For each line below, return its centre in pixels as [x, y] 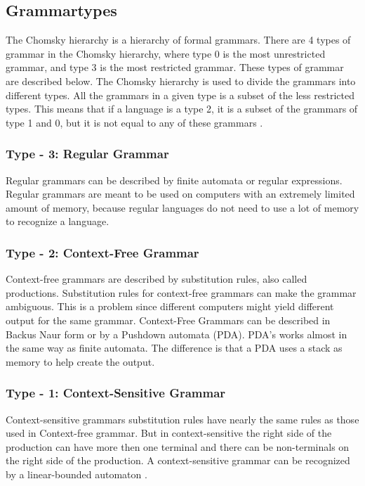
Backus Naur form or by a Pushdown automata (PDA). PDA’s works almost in [177, 334]
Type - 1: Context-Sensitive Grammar [116, 393]
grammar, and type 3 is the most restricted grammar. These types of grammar [175, 67]
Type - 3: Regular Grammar [87, 154]
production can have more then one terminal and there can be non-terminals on [178, 446]
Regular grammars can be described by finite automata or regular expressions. [174, 180]
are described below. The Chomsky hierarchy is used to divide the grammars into [181, 81]
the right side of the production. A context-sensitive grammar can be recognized [178, 460]
